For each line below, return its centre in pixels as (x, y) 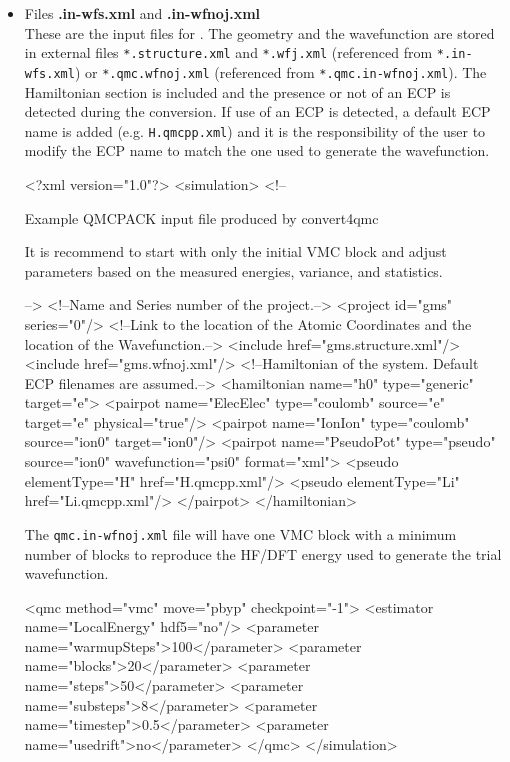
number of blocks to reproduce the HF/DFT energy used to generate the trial (263, 553)
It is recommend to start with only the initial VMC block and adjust (235, 251)
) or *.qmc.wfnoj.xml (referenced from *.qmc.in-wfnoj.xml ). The (280, 71)
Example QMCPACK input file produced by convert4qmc (201, 217)
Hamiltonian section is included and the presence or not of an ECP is (237, 91)
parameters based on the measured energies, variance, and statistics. (233, 270)
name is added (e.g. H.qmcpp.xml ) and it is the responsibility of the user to (255, 130)
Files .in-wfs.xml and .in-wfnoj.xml (142, 13)
